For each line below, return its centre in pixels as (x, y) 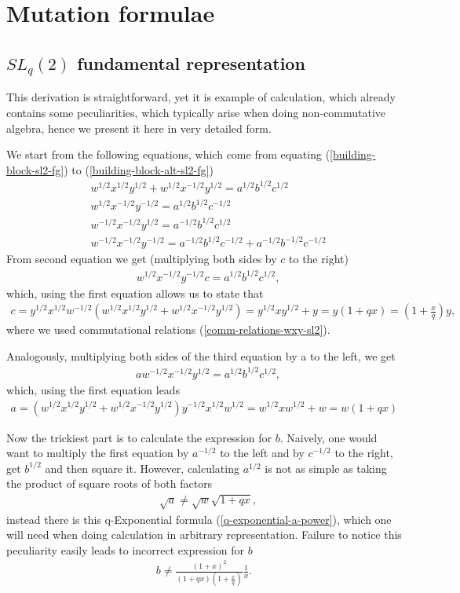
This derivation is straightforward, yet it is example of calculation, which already (201, 97)
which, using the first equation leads (93, 389)
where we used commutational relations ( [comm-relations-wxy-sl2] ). (168, 329)
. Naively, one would (329, 437)
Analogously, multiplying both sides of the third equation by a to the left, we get (201, 355)
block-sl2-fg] (35, 169)
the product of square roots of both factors (110, 483)
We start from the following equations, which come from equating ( (168, 154)
